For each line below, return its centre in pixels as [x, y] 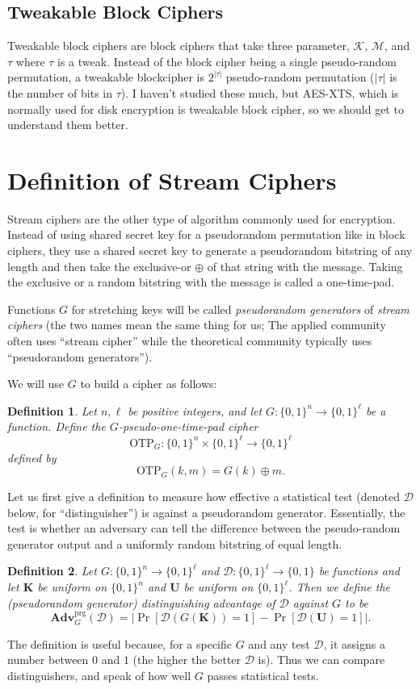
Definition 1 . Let [52, 410]
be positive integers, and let [195, 410]
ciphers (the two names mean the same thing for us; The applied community [197, 325]
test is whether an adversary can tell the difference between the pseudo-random [204, 528]
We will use [36, 384]
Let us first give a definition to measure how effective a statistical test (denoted [204, 497]
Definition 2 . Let [52, 571]
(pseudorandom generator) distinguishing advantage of [141, 602]
